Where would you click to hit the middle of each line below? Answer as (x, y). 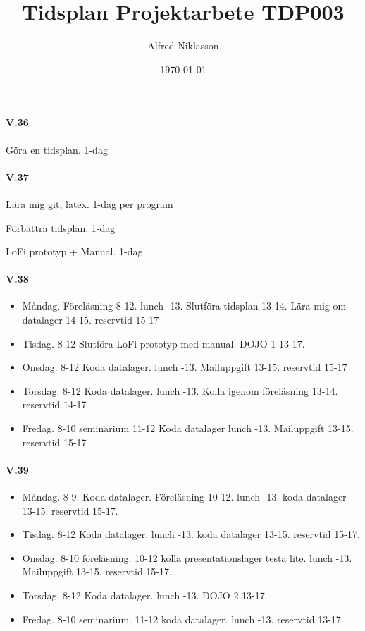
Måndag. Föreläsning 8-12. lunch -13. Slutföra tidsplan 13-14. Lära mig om (184, 306)
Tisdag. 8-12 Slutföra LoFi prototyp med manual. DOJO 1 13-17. (163, 343)
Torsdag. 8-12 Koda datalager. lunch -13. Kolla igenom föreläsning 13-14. (180, 390)
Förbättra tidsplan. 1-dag (61, 227)
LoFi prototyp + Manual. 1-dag (74, 251)
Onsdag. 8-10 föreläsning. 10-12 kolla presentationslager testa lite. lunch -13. (187, 557)
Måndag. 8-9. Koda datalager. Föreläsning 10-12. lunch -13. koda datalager (184, 497)
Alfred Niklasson (183, 45)
